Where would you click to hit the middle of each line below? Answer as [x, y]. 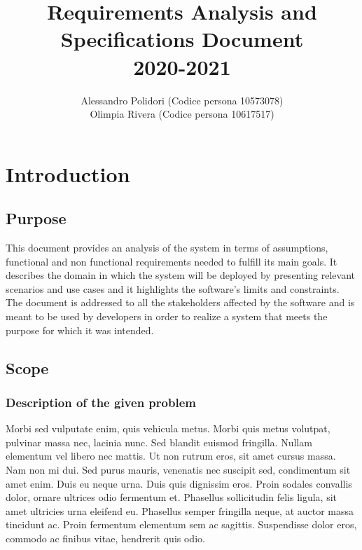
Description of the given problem [101, 402]
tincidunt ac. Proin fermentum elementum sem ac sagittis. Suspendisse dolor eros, [181, 524]
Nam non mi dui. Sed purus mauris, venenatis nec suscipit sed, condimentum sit [178, 470]
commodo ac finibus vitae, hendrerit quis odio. [105, 538]
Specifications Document [182, 39]
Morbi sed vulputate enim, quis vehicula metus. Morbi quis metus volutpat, [168, 428]
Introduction [68, 173]
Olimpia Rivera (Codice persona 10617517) [182, 114]
